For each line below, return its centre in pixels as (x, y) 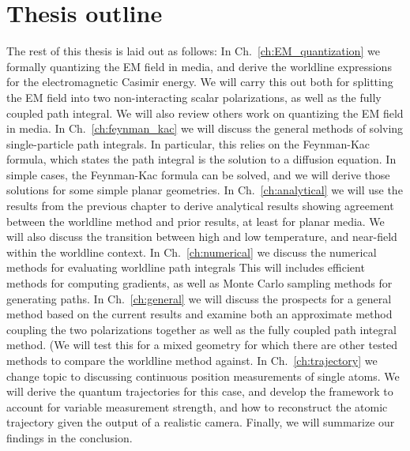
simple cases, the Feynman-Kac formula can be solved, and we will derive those (198, 174)
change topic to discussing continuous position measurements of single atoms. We (203, 376)
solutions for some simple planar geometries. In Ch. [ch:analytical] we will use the (205, 190)
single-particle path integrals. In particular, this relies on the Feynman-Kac (188, 143)
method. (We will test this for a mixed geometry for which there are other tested (202, 345)
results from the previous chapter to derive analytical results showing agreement (200, 206)
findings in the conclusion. (70, 437)
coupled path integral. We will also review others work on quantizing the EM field (205, 113)
